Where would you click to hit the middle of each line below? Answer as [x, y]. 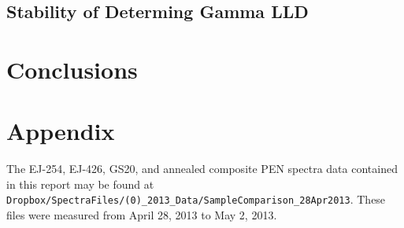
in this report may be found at [80, 184]
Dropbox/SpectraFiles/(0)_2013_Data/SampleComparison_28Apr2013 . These [196, 199]
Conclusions [72, 69]
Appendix [61, 131]
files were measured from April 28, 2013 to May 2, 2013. [142, 215]
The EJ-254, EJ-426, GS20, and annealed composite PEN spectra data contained [202, 169]
